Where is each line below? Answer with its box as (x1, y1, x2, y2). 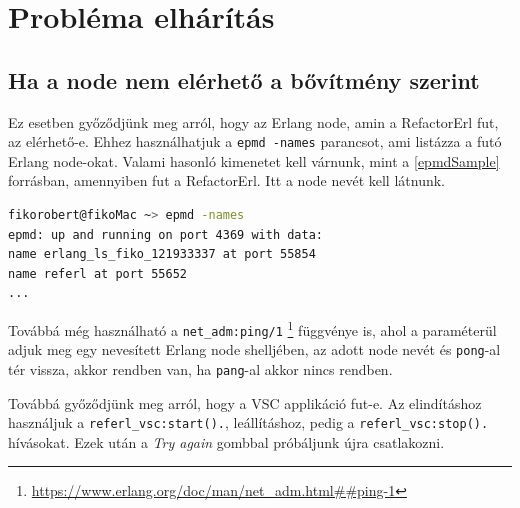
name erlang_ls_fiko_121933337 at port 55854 (8, 247, 316, 262)
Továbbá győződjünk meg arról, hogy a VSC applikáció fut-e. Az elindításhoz (8, 392, 482, 413)
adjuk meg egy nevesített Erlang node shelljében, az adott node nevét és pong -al (8, 339, 501, 360)
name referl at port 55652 (8, 266, 187, 281)
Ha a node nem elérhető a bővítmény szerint (8, 64, 480, 95)
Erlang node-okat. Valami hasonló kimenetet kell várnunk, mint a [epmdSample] (8, 150, 500, 171)
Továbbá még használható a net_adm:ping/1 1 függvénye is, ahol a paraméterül (8, 316, 497, 340)
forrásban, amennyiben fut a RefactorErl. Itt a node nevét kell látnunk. (8, 170, 446, 191)
